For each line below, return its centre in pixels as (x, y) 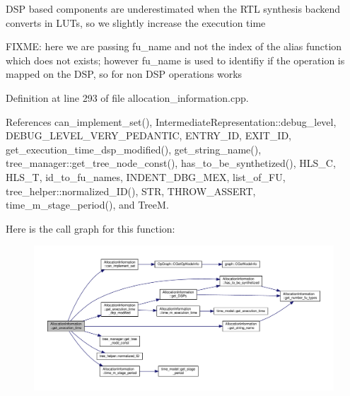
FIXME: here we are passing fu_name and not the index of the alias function (174, 46)
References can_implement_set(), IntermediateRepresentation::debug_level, (171, 121)
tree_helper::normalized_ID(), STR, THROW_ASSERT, (131, 191)
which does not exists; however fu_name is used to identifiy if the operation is (175, 60)
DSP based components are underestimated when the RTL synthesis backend (173, 8)
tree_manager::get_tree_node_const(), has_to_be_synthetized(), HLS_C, (171, 163)
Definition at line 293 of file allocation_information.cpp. (127, 97)
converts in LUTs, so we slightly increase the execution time (136, 22)
